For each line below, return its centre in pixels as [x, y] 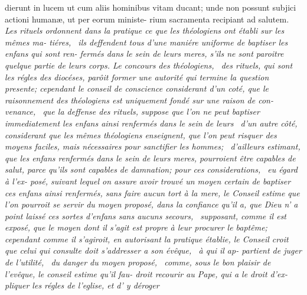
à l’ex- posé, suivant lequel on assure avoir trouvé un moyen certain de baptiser [148, 181]
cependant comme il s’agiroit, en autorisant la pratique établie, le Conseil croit [147, 239]
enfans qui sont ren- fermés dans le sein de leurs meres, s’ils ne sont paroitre [144, 54]
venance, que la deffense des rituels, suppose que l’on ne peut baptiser [132, 111]
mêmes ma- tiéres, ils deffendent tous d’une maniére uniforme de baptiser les [146, 42]
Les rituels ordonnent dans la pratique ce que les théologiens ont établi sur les [145, 30]
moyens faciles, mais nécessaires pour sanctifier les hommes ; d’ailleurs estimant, [153, 146]
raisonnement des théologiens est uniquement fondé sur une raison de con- [139, 100]
